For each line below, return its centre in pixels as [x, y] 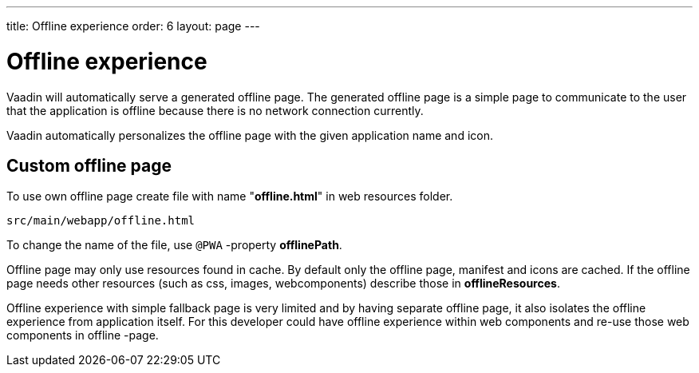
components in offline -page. [83, 335]
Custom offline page [89, 165]
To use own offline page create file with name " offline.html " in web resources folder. [230, 196]
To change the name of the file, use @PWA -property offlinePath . [174, 245]
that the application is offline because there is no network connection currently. [215, 110]
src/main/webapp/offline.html [101, 221]
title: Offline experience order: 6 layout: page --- [133, 26]
